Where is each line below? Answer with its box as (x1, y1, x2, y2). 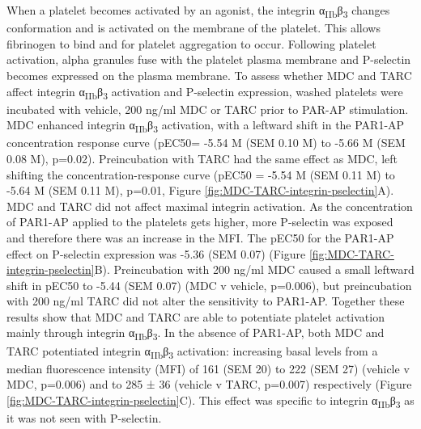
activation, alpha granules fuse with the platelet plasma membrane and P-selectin (6, 51, 411, 68)
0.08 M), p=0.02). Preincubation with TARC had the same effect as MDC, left (6, 149, 398, 166)
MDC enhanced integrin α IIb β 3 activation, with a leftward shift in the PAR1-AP (6, 116, 405, 136)
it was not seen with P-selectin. (6, 410, 162, 427)
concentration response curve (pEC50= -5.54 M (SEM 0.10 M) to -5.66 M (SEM (6, 134, 406, 151)
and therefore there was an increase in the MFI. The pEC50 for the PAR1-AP (6, 229, 394, 246)
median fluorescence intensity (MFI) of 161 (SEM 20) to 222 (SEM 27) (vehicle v (6, 360, 410, 376)
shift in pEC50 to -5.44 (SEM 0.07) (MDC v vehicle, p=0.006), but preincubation (6, 276, 412, 293)
